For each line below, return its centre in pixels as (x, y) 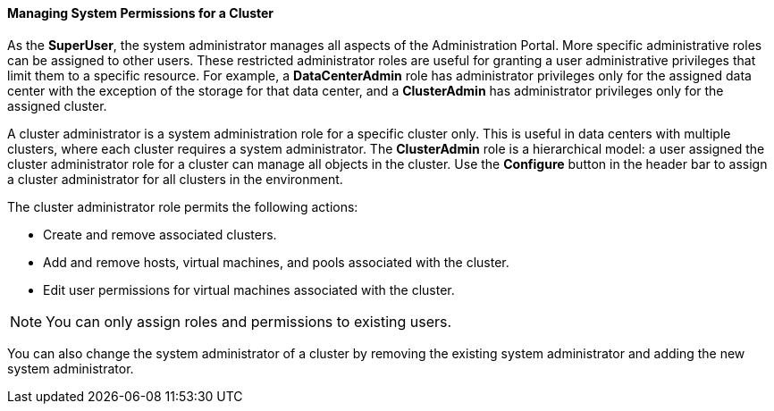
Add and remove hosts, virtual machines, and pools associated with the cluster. (276, 262)
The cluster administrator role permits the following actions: (183, 206)
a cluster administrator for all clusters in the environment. (175, 179)
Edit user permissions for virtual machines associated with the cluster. (249, 289)
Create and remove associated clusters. (160, 234)
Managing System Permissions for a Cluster (141, 13)
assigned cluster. (57, 105)
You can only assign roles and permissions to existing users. (249, 321)
